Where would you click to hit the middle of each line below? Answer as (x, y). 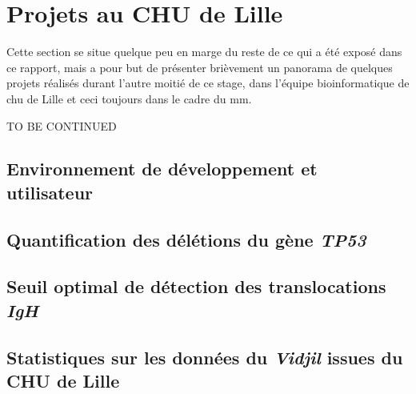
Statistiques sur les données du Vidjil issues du (205, 357)
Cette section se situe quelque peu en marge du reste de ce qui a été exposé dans (204, 52)
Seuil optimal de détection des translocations (196, 286)
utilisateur (50, 192)
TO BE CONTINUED (62, 125)
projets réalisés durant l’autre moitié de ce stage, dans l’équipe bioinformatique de (208, 83)
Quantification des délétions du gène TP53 (186, 239)
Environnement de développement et (162, 169)
